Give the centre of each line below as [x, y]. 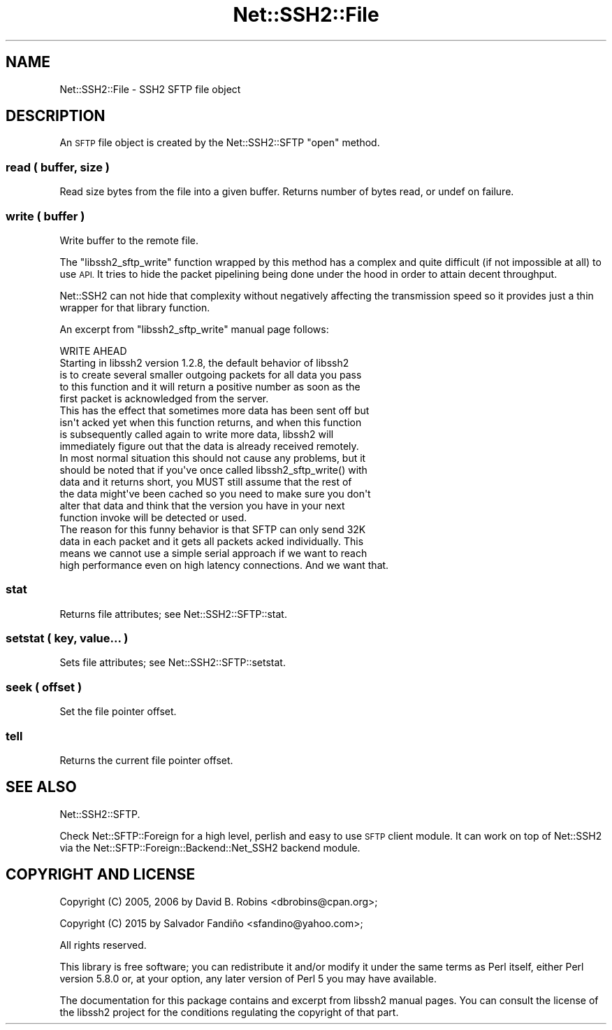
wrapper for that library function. [135, 307]
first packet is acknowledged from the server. [164, 398]
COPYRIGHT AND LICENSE [101, 875]
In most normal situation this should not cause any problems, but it [213, 458]
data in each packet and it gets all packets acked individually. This [212, 541]
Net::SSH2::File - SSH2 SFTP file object [150, 89]
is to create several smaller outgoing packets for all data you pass [211, 374]
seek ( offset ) [44, 687]
